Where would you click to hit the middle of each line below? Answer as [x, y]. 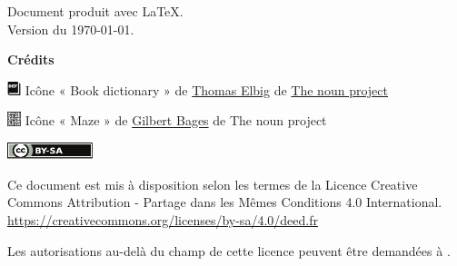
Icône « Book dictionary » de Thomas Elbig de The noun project [206, 89]
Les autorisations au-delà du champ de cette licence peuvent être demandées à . [229, 250]
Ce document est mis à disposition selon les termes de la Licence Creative [213, 184]
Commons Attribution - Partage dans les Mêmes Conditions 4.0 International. [225, 202]
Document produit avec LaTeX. [95, 11]
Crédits [31, 59]
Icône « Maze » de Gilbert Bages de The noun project [176, 120]
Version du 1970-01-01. [71, 29]
